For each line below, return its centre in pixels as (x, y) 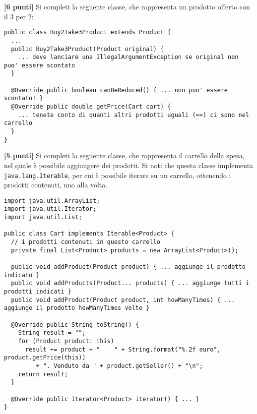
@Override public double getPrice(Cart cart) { (91, 107)
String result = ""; (52, 333)
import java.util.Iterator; (50, 209)
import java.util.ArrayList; (52, 201)
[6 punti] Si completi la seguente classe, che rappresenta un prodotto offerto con (127, 6)
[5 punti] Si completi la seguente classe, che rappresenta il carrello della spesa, (124, 155)
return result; (43, 374)
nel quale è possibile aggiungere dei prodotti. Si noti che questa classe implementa (129, 165)
